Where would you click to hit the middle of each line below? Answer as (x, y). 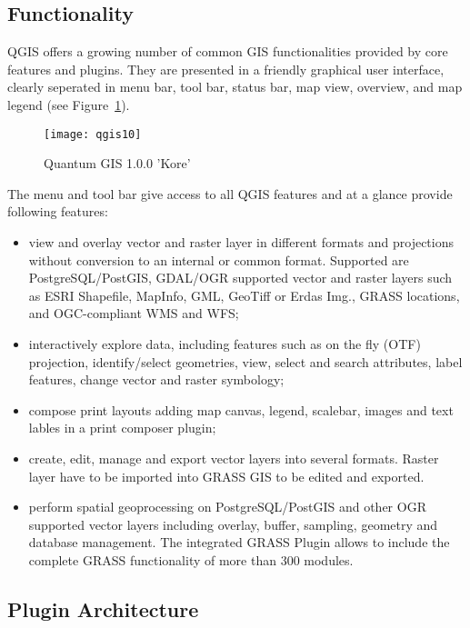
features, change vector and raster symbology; (156, 379)
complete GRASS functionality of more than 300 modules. (191, 559)
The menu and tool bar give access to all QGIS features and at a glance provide (230, 193)
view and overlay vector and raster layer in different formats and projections (241, 242)
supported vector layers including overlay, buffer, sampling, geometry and (233, 524)
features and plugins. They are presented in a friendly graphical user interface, (226, 69)
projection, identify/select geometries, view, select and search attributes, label (245, 361)
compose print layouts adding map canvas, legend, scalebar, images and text (241, 409)
